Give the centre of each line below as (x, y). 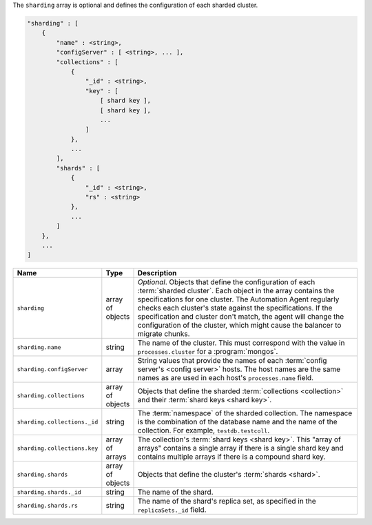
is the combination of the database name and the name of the (237, 422)
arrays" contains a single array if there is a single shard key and (240, 448)
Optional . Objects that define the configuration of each (226, 282)
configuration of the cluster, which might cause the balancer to (239, 326)
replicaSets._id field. (172, 510)
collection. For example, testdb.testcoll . (204, 430)
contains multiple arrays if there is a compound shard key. (231, 457)
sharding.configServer (53, 369)
